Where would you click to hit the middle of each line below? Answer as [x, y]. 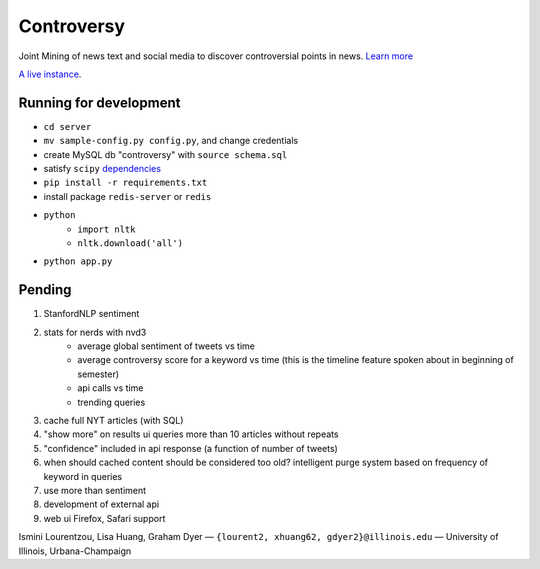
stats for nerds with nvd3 [95, 332]
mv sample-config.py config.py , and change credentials [171, 141]
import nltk [106, 229]
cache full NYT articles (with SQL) [113, 420]
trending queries [111, 402]
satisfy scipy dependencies [102, 169]
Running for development [99, 102]
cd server [67, 126]
